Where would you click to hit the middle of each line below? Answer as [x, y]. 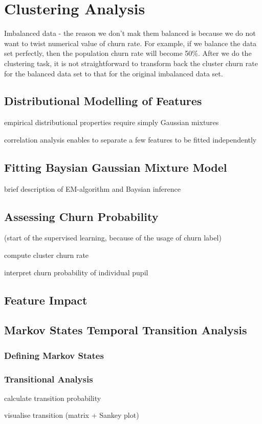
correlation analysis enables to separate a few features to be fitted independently [130, 139]
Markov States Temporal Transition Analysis [126, 330]
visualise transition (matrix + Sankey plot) [72, 415]
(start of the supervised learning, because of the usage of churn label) [113, 238]
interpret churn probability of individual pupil [76, 272]
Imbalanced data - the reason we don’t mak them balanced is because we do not [130, 33]
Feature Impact [46, 300]
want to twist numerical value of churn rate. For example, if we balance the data [130, 43]
